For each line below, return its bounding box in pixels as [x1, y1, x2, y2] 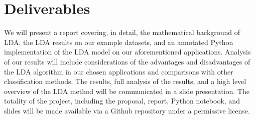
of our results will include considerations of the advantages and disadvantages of [4, 56, 250, 66]
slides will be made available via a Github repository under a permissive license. [4, 105, 250, 115]
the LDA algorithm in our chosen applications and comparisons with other [4, 66, 233, 76]
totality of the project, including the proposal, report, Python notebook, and [4, 95, 240, 106]
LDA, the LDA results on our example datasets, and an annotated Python [4, 36, 233, 47]
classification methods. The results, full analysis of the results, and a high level [4, 76, 246, 86]
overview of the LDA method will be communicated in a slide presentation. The [4, 85, 250, 96]
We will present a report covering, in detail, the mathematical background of [4, 27, 240, 37]
